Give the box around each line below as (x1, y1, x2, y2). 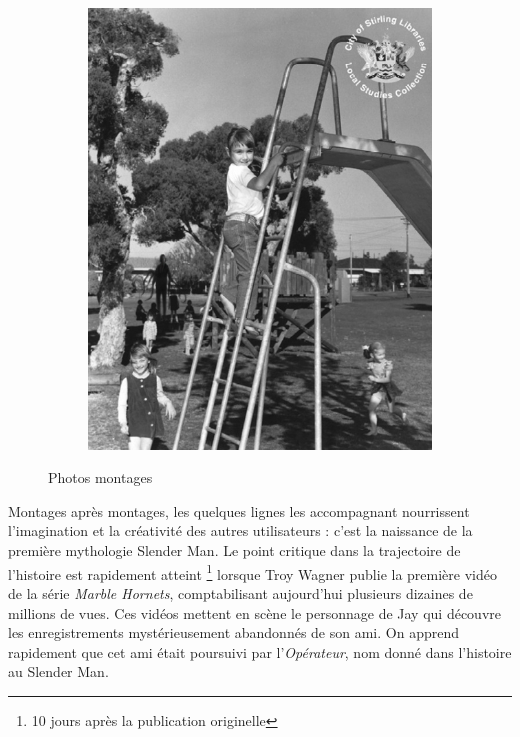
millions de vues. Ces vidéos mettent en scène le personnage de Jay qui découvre (8, 602, 501, 623)
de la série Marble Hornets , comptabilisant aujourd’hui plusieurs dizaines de (8, 582, 473, 603)
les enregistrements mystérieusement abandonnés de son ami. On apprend (8, 622, 459, 643)
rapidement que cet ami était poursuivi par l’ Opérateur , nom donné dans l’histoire (8, 641, 512, 662)
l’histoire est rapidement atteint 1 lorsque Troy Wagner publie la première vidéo (8, 560, 497, 584)
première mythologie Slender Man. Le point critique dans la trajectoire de (8, 540, 461, 561)
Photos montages (48, 467, 153, 488)
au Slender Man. (8, 661, 109, 682)
